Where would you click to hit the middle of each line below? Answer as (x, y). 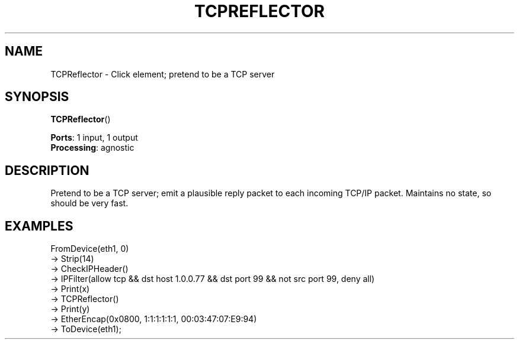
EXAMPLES (39, 226)
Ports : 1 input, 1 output (94, 138)
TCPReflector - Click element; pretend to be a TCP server (163, 74)
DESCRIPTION (47, 170)
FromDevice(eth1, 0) (90, 249)
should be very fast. (89, 203)
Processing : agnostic (92, 148)
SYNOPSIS (37, 97)
